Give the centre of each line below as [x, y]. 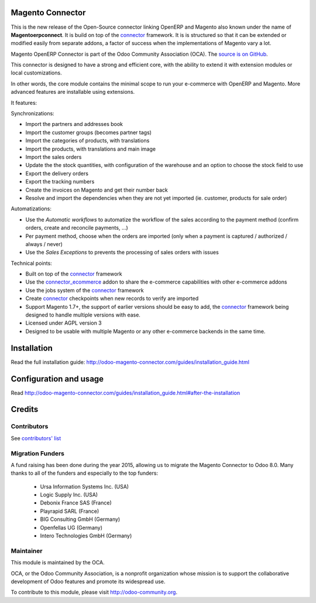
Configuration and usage [57, 379]
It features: [24, 103]
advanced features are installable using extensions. [73, 92]
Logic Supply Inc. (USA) [69, 495]
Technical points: [31, 263]
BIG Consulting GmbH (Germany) [80, 519]
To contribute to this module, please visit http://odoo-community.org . [94, 592]
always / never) [44, 244]
